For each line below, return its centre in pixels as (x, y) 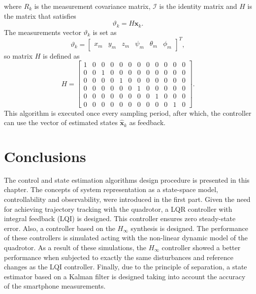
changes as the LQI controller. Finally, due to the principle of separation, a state (126, 267)
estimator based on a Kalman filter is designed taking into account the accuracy (125, 276)
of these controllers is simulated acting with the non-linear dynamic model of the (126, 238)
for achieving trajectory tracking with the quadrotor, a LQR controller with (118, 209)
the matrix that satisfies (40, 16)
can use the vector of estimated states (61, 122)
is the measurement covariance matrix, (92, 6)
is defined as (61, 55)
